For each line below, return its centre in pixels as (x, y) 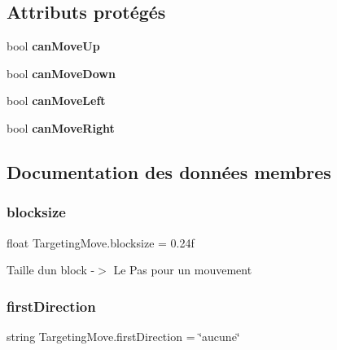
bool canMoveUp (53, 46)
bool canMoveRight (61, 127)
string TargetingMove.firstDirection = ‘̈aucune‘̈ (123, 336)
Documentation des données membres (169, 171)
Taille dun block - (51, 270)
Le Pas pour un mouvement (183, 270)
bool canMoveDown (61, 73)
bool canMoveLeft (56, 101)
